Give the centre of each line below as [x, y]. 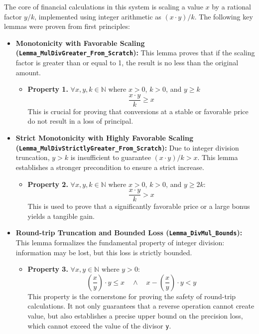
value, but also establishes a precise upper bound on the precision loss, [135, 315]
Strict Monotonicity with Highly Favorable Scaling [105, 138]
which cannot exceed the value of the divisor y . [99, 325]
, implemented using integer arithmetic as [98, 16]
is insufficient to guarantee [111, 157]
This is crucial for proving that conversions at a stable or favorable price [138, 111]
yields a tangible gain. [61, 216]
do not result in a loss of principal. [80, 121]
